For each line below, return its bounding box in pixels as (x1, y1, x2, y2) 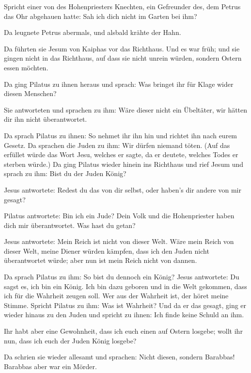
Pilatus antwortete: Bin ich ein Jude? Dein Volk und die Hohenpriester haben (4, 211, 235, 221)
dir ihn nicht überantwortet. (4, 114, 87, 124)
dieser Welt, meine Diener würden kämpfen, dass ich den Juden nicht (4, 245, 209, 256)
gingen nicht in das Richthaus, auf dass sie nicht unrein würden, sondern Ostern (4, 53, 242, 63)
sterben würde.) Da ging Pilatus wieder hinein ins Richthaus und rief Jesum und (4, 159, 244, 169)
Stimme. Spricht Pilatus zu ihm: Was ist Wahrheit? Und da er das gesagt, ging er (4, 300, 247, 310)
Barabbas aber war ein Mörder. (4, 361, 97, 371)
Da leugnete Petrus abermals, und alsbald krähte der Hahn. (4, 27, 181, 37)
